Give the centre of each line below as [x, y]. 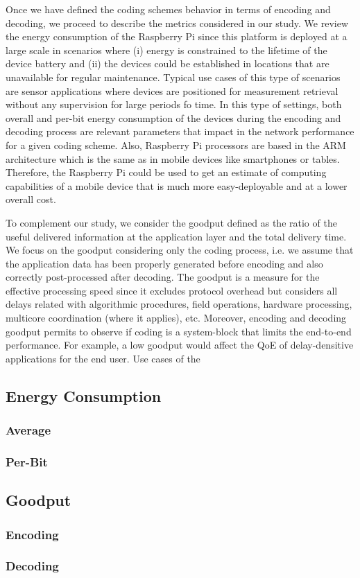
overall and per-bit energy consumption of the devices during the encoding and [173, 117]
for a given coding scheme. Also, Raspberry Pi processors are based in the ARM [176, 144]
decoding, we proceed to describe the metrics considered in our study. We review [177, 23]
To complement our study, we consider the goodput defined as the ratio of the [171, 222]
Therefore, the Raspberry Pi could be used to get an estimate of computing [166, 172]
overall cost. [31, 199]
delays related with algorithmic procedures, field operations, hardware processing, [179, 304]
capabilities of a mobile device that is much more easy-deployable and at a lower [177, 185]
